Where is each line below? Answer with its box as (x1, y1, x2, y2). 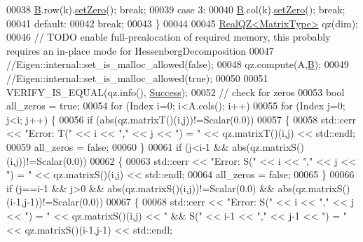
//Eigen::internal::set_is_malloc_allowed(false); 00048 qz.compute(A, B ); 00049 (6, 57, 349, 72)
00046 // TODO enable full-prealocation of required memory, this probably (6, 29, 331, 44)
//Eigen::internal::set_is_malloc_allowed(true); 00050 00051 (6, 70, 268, 85)
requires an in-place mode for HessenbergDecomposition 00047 (6, 43, 274, 58)
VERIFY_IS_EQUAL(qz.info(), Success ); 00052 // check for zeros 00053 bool (6, 84, 345, 99)
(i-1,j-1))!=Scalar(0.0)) (6, 194, 104, 209)
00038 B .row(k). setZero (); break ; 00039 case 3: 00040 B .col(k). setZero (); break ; (6, 2, 345, 16)
